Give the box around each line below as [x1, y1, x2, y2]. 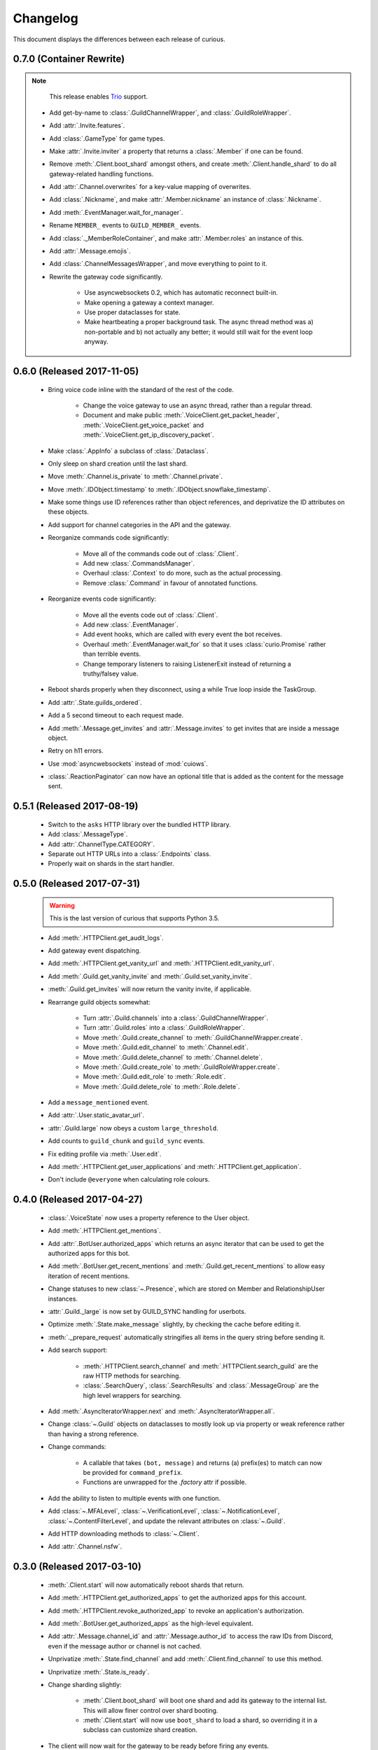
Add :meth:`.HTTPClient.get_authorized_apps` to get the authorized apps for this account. [48, 1593, 307, 1602]
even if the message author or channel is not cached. [48, 1641, 202, 1650]
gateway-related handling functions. [49, 169, 154, 178]
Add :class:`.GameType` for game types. [49, 134, 165, 143]
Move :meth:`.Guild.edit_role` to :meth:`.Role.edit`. [83, 1072, 226, 1081]
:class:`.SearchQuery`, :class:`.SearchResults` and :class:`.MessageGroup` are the [83, 1381, 319, 1389]
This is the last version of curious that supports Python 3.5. [49, 914, 220, 923]
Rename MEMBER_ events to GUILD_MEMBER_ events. [49, 221, 202, 230]
